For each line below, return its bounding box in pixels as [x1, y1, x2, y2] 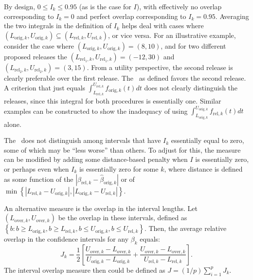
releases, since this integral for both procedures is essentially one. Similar [4, 96, 221, 106]
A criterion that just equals [4, 82, 86, 92]
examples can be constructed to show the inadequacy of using [4, 105, 188, 116]
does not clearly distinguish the [144, 82, 238, 92]
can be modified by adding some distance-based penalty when [4, 154, 188, 164]
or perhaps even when [4, 163, 69, 174]
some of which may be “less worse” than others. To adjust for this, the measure [4, 144, 241, 155]
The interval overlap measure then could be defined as [4, 264, 165, 275]
